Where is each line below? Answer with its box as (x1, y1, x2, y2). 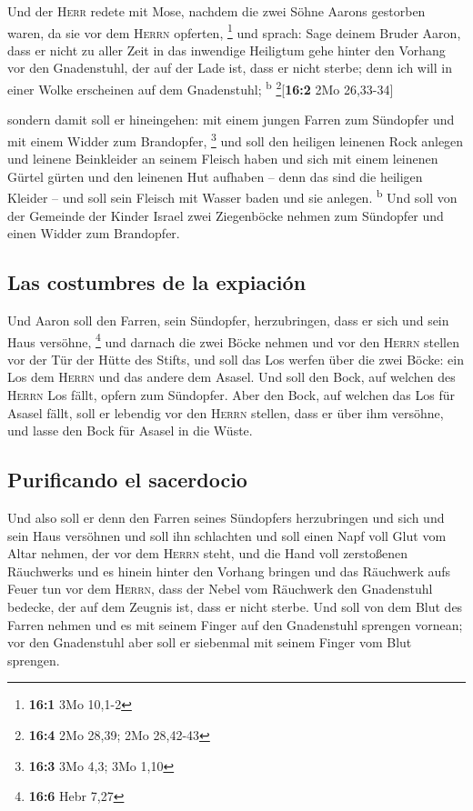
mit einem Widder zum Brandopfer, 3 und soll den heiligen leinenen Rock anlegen (7, 128, 464, 150)
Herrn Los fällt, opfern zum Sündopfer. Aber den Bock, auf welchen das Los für (7, 385, 456, 404)
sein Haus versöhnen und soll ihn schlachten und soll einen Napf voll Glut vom (7, 526, 447, 545)
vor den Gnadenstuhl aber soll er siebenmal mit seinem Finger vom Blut (7, 633, 412, 652)
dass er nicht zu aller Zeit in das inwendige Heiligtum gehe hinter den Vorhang (7, 40, 446, 59)
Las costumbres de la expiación (7, 268, 307, 296)
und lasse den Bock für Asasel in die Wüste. (7, 421, 253, 440)
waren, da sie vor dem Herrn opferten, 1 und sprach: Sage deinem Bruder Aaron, (7, 20, 461, 42)
